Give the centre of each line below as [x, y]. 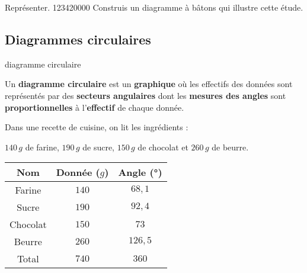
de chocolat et [163, 147]
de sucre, [99, 147]
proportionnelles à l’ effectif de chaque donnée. [95, 107]
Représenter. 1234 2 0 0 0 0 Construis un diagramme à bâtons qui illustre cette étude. [154, 7]
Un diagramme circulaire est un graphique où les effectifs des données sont [149, 84]
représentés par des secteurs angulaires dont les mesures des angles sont [145, 95]
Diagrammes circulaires [78, 39]
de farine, [42, 147]
